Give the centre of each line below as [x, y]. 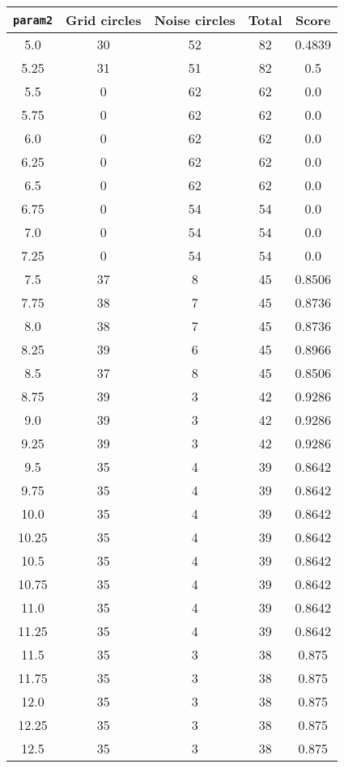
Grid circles [104, 20]
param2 [33, 20]
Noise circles [195, 20]
